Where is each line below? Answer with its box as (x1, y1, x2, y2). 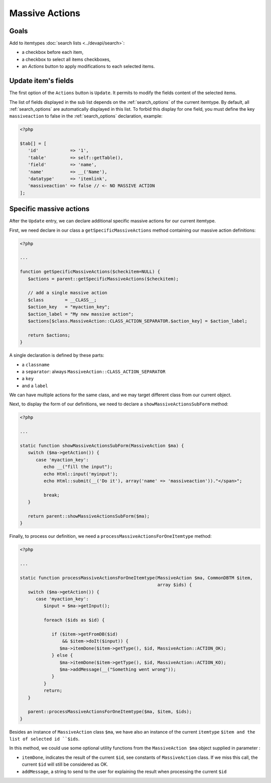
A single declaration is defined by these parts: (9, 352, 104, 359)
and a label (22, 383, 48, 389)
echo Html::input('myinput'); (43, 471, 118, 477)
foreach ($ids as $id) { (43, 617, 105, 623)
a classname (22, 362, 50, 368)
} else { (51, 653, 73, 658)
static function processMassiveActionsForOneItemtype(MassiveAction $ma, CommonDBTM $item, (20, 575, 253, 581)
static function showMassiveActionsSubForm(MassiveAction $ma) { (20, 443, 184, 449)
